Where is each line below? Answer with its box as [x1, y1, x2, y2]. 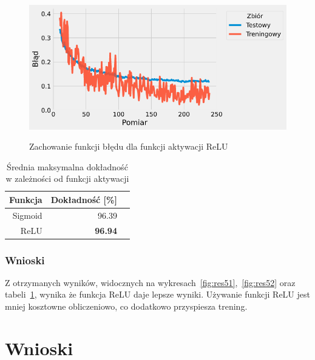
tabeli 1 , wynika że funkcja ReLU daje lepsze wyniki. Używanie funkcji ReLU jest [5, 288, 310, 301]
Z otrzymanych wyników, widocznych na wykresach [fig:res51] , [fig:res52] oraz [5, 276, 296, 288]
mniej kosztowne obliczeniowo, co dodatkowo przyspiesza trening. [5, 300, 248, 313]
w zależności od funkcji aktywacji [5, 172, 129, 185]
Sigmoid [12, 208, 42, 221]
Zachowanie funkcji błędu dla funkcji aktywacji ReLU [29, 140, 228, 153]
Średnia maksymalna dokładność [7, 160, 128, 173]
